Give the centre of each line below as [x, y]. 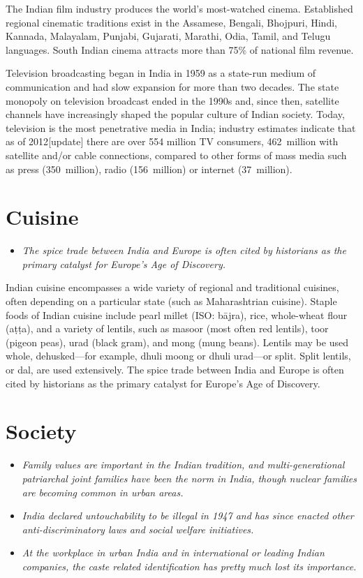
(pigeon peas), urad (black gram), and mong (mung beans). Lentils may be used [177, 342]
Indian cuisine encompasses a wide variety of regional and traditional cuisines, [172, 287]
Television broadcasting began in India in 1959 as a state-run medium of [161, 73]
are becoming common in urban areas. [103, 492]
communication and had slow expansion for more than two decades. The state [172, 86]
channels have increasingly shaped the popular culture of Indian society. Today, [175, 114]
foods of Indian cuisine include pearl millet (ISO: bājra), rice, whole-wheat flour [177, 314]
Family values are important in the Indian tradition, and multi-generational [183, 465]
